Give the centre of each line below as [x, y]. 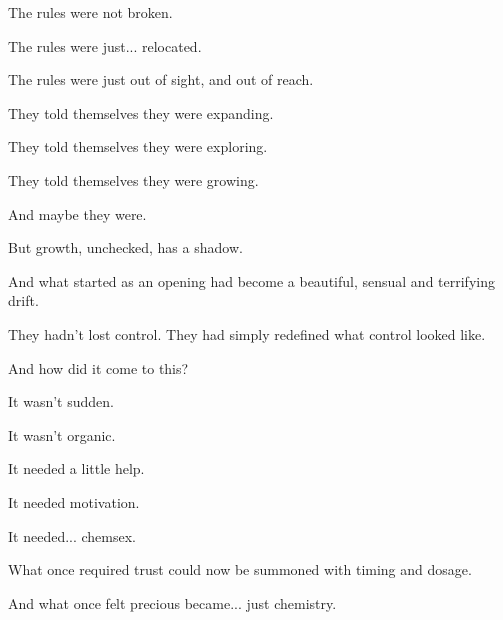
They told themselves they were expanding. [141, 112]
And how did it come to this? [98, 367]
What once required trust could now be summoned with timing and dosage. [240, 569]
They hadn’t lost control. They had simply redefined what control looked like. [247, 333]
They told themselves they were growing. [133, 179]
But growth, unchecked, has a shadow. [125, 247]
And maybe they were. [77, 213]
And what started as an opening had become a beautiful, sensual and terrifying [251, 280]
